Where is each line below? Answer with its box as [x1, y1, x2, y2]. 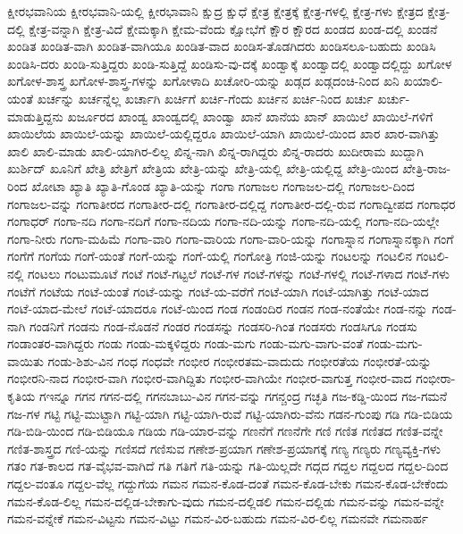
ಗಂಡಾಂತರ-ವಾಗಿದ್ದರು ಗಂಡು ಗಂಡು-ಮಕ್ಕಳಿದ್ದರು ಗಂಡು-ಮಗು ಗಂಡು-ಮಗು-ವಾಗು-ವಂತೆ [7, 334, 364, 353]
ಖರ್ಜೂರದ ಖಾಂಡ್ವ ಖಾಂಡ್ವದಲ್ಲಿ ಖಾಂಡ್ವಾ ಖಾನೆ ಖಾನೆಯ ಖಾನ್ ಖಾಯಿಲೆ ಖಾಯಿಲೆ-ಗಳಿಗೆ [67, 106, 434, 125]
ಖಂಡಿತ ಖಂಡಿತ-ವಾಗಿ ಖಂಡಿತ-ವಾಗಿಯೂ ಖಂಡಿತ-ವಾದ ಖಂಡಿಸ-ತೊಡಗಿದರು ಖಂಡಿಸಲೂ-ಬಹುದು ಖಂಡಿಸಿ [7, 37, 436, 55]
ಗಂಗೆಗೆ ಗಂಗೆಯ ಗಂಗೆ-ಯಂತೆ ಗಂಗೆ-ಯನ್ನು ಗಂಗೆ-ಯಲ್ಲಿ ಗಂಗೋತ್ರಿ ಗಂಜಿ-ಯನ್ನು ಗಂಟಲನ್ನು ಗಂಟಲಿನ [7, 246, 412, 265]
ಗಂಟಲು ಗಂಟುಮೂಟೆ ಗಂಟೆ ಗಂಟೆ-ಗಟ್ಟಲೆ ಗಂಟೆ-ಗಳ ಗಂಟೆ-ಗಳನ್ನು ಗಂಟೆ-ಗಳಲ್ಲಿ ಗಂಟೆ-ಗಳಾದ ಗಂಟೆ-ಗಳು [28, 263, 450, 282]
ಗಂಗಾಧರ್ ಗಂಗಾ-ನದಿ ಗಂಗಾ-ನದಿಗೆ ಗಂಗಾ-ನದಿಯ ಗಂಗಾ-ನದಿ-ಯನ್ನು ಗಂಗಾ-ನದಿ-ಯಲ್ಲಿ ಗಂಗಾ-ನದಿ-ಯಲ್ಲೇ [7, 212, 440, 230]
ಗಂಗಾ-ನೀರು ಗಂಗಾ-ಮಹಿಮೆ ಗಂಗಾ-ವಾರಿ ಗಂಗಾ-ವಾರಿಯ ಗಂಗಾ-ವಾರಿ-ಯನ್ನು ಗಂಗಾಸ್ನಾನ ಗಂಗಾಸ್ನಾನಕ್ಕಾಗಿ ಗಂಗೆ [7, 229, 454, 247]
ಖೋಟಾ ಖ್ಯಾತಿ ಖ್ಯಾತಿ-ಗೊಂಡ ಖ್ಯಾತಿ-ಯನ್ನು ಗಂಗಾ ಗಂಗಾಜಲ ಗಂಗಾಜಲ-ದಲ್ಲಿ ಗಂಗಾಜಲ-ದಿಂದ [31, 176, 415, 195]
